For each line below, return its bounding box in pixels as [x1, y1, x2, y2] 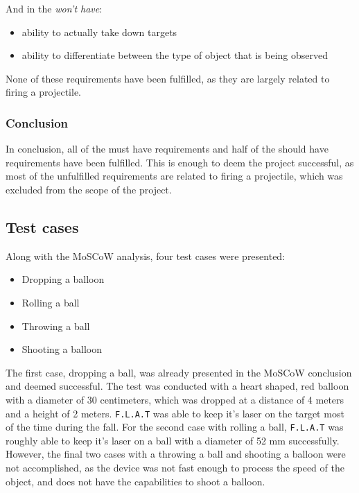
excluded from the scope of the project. [6, 182, 172, 196]
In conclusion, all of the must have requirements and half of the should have [6, 141, 329, 156]
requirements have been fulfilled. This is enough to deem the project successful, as [6, 155, 354, 169]
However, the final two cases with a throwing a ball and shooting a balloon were [6, 447, 346, 461]
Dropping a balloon [21, 272, 105, 286]
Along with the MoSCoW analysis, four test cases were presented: [6, 248, 286, 263]
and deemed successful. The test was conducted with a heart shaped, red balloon [6, 379, 349, 393]
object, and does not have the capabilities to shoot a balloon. [6, 474, 265, 488]
